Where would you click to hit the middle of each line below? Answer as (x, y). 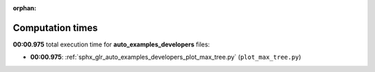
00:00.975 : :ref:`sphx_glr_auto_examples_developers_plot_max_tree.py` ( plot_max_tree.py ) (166, 57)
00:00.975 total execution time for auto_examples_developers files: (111, 44)
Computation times (55, 28)
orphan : (25, 8)
